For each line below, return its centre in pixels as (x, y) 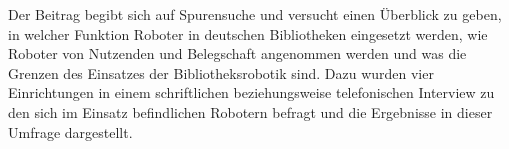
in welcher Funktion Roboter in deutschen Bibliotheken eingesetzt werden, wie (248, 33)
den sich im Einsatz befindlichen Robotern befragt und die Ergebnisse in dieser (250, 111)
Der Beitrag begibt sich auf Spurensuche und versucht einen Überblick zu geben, (255, 14)
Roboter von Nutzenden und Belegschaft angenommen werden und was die (237, 53)
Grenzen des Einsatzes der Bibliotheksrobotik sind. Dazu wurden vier (221, 72)
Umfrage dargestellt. (70, 131)
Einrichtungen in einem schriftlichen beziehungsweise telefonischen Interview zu (251, 92)
